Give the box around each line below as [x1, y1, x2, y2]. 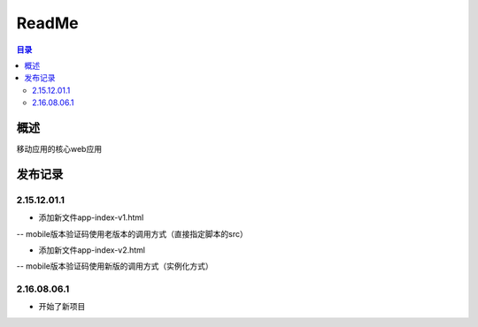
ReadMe [16, 13, 79, 33]
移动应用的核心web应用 [16, 144, 102, 155]
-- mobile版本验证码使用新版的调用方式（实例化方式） [16, 261, 213, 271]
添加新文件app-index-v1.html [38, 212, 144, 223]
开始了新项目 [38, 301, 86, 312]
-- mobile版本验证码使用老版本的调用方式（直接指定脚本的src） [16, 228, 248, 239]
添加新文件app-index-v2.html [38, 244, 146, 255]
